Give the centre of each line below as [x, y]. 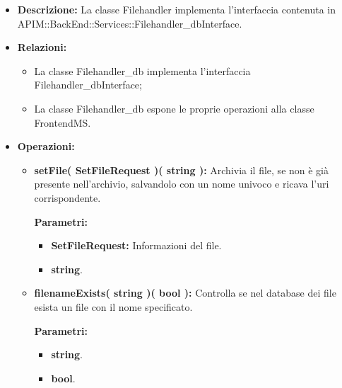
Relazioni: [42, 47]
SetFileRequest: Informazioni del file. [136, 245]
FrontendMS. [63, 122]
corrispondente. [67, 197]
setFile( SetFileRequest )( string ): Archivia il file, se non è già [182, 170]
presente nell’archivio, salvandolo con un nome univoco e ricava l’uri [182, 184]
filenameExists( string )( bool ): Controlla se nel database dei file [185, 293]
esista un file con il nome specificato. [113, 306]
